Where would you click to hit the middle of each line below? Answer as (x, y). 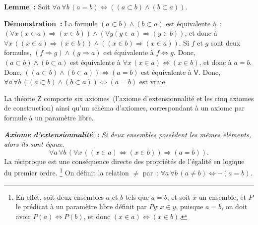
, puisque (190, 206)
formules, (18, 52)
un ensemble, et (223, 197)
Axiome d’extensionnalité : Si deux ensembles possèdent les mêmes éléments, (128, 134)
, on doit (234, 206)
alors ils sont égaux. (34, 144)
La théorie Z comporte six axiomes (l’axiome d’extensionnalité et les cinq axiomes (129, 98)
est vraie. (153, 82)
